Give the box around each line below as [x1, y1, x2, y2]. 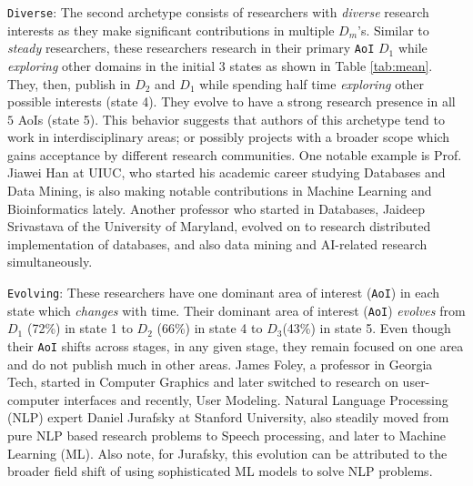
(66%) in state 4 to [156, 319, 263, 338]
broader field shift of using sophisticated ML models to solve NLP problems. [7, 461, 433, 481]
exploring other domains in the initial [7, 56, 216, 75]
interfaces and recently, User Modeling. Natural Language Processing [64, 390, 448, 409]
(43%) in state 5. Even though [282, 319, 451, 338]
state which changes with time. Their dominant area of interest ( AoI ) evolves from [7, 300, 466, 319]
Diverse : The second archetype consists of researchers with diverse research [7, 3, 429, 21]
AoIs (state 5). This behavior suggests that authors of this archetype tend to [17, 109, 445, 128]
